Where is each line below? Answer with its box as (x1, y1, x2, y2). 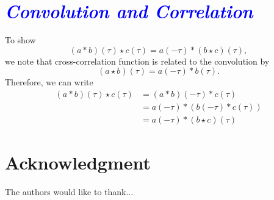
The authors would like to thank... (5, 185, 134, 198)
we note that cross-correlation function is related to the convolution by (5, 54, 270, 67)
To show (5, 34, 36, 46)
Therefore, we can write (5, 76, 93, 88)
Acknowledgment (5, 150, 151, 175)
